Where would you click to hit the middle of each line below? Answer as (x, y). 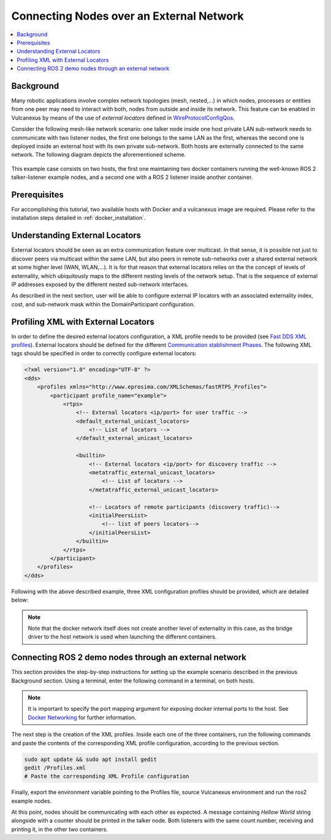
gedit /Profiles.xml (55, 768)
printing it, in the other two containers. (60, 829)
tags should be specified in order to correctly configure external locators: (104, 354)
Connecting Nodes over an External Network (127, 16)
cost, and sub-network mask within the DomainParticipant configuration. (103, 304)
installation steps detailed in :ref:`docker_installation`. (78, 218)
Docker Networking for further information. (82, 717)
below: (20, 600)
